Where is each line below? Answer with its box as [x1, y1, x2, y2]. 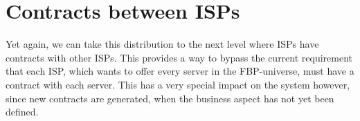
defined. [6, 104, 39, 119]
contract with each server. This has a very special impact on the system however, [6, 77, 350, 91]
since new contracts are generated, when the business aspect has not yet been [6, 91, 334, 105]
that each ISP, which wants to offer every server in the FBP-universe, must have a [6, 64, 354, 78]
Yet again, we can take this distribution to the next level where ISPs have [6, 37, 319, 51]
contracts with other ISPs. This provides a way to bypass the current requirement [6, 50, 353, 64]
